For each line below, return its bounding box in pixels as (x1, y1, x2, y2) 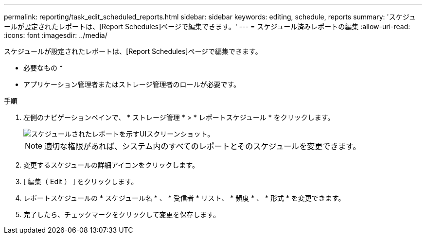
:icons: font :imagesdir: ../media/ (4, 31, 107, 39)
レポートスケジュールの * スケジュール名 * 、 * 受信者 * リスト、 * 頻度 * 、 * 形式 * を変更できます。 (23, 194, 345, 202)
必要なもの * (23, 64, 63, 72)
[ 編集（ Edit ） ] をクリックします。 (23, 177, 138, 186)
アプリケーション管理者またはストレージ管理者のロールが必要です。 (23, 80, 241, 88)
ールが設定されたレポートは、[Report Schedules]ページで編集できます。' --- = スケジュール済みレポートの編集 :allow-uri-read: (4, 22, 410, 31)
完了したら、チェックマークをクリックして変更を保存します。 (23, 210, 220, 219)
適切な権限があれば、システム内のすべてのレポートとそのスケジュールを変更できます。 (44, 141, 361, 151)
